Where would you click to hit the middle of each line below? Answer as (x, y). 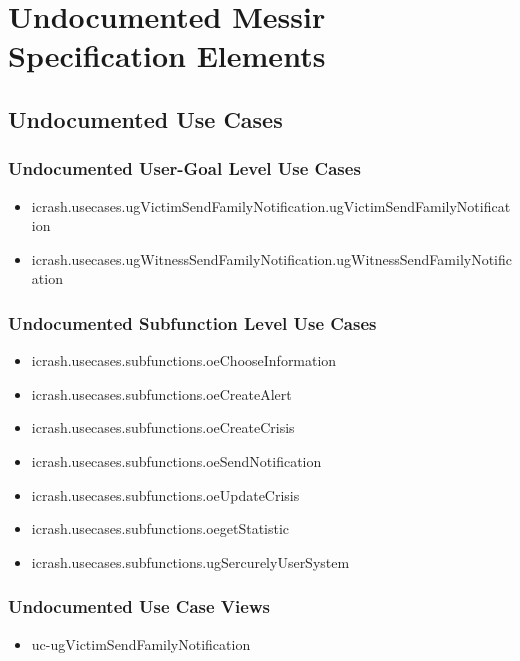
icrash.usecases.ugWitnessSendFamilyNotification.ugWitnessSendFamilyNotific (272, 258)
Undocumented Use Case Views (139, 606)
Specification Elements (167, 55)
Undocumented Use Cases (145, 118)
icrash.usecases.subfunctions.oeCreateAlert (161, 393)
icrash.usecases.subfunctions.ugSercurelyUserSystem (190, 561)
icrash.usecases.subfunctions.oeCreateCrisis (163, 427)
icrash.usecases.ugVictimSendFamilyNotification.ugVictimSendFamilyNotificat (271, 205)
